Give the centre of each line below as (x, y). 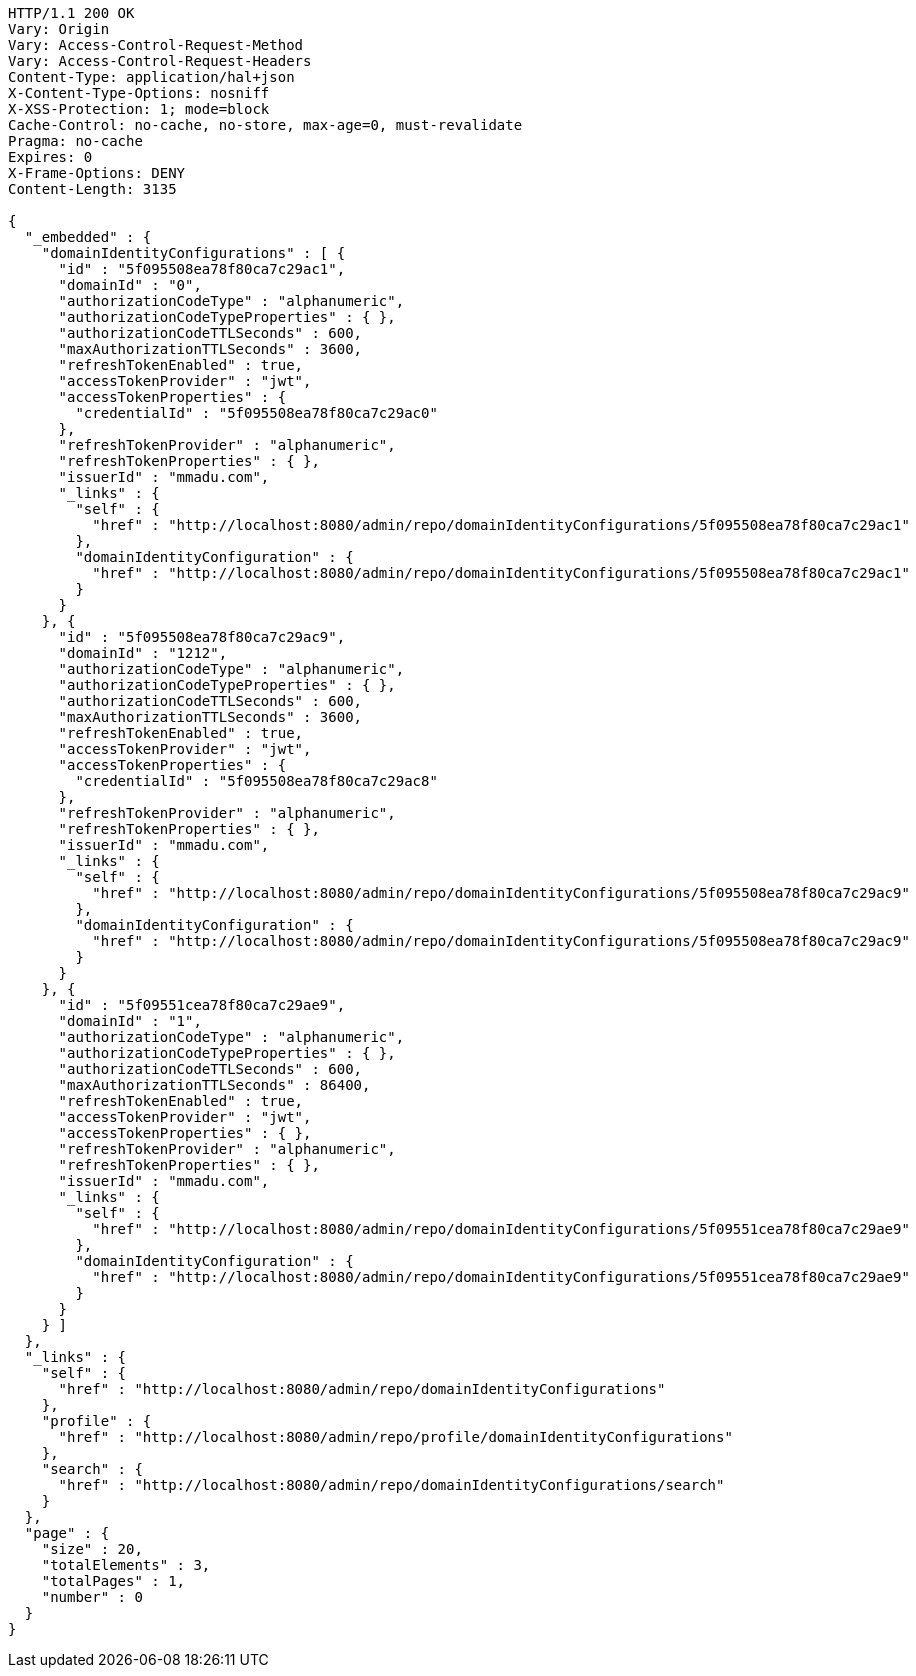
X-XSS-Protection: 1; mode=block (139, 109)
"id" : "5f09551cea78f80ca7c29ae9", (202, 1005)
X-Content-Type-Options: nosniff (139, 93)
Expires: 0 (50, 157)
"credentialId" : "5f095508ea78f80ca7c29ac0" (256, 413)
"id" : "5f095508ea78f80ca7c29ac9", (202, 637)
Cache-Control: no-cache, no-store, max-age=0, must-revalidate (265, 125)
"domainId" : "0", (130, 285)
